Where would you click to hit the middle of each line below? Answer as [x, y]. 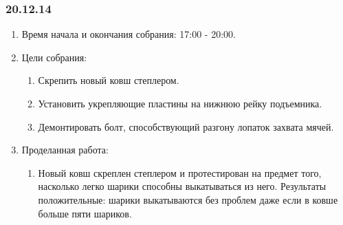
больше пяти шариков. [85, 213]
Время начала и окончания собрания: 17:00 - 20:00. [129, 34]
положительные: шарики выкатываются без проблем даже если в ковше [188, 199]
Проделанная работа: [65, 150]
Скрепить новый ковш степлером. [109, 80]
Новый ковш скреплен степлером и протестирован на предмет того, [180, 172]
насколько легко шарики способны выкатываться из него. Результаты [182, 186]
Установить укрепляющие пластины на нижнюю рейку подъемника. [180, 103]
